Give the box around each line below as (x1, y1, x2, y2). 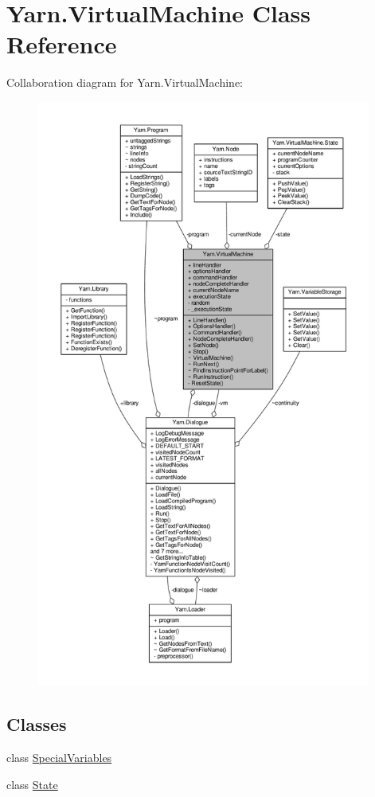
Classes (6, 712, 67, 736)
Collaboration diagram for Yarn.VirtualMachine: (6, 74, 243, 91)
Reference (6, 28, 117, 61)
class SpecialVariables (6, 749, 112, 766)
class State (6, 776, 58, 792)
